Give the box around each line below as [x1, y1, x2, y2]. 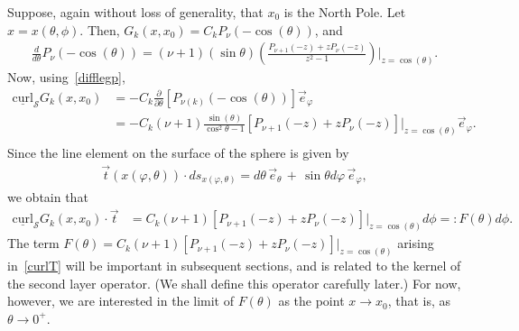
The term [7, 234, 60, 253]
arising [397, 234, 434, 253]
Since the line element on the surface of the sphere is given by [7, 143, 349, 162]
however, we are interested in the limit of [7, 291, 234, 310]
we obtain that [7, 187, 88, 206]
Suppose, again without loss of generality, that [7, 3, 264, 21]
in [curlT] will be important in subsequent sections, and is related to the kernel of [7, 256, 461, 275]
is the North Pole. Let [283, 3, 406, 21]
